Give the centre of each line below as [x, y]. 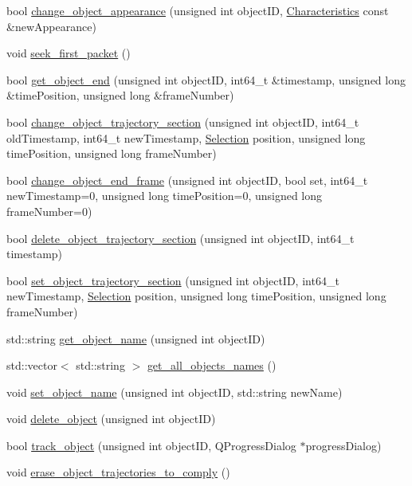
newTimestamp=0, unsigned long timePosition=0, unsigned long [165, 196]
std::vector [32, 365]
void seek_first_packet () [69, 53]
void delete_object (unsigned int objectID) [111, 419]
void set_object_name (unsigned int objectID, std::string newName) [175, 392]
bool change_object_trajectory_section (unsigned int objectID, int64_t [183, 121]
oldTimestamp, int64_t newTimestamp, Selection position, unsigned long [186, 137]
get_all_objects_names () [212, 365]
